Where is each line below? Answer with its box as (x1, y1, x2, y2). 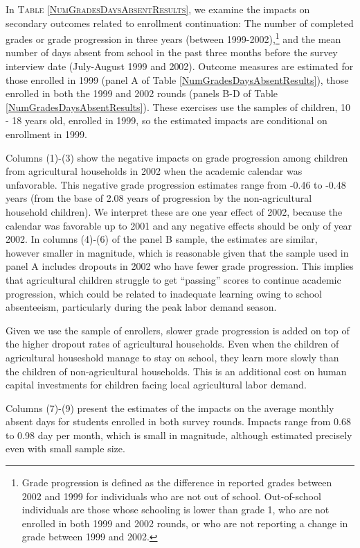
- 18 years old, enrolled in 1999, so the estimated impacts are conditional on (6, 113, 327, 128)
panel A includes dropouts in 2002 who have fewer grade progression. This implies (6, 259, 354, 273)
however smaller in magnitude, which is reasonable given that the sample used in (6, 245, 349, 259)
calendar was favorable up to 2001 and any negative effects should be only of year (6, 218, 352, 232)
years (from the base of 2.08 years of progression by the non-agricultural (6, 191, 312, 205)
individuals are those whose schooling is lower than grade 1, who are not (21, 502, 330, 517)
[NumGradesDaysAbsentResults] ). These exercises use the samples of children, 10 (6, 99, 350, 114)
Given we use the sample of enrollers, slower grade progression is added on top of (6, 323, 350, 337)
